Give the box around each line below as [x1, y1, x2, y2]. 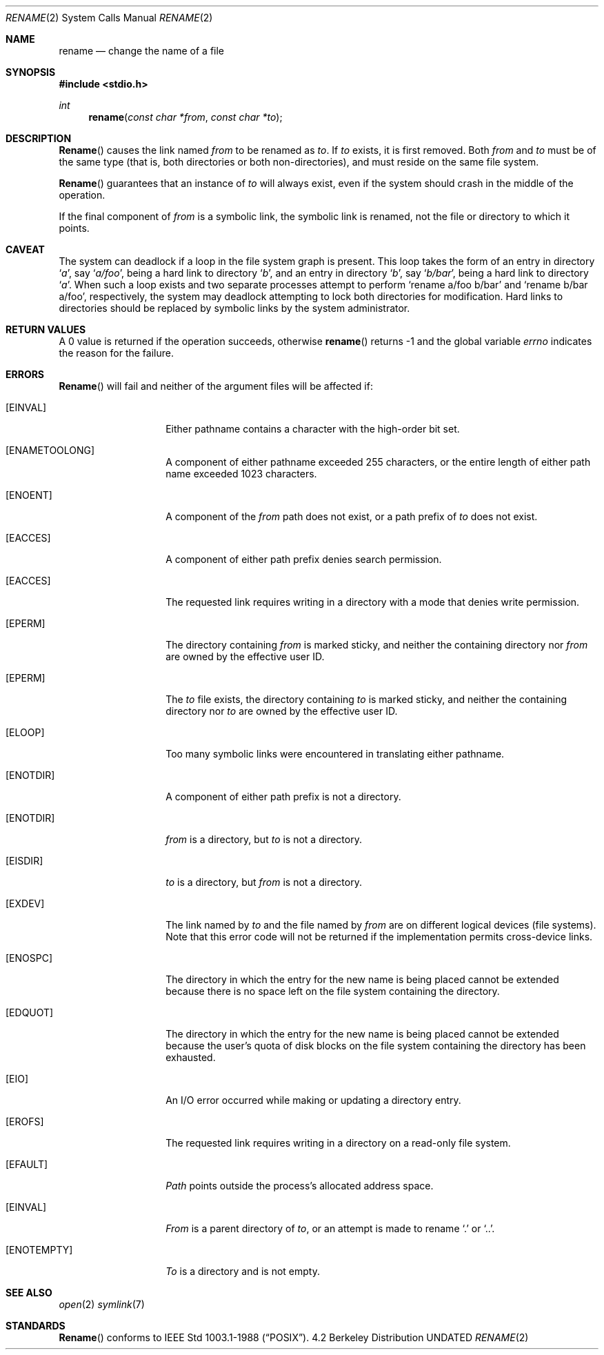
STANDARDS [6, 1320, 66, 1332]
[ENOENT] [6, 489, 52, 501]
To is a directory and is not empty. [165, 1265, 320, 1277]
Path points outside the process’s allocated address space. [165, 1180, 434, 1191]
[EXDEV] [6, 898, 45, 909]
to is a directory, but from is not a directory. [165, 876, 362, 888]
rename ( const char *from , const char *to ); [88, 111, 283, 123]
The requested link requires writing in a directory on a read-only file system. [165, 1137, 511, 1149]
